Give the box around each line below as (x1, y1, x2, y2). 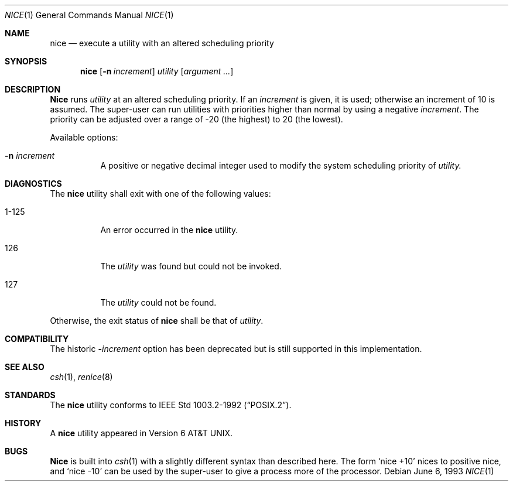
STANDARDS (5, 390, 56, 400)
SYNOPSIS (5, 56, 47, 66)
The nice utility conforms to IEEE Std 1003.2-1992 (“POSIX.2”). (50, 400, 292, 410)
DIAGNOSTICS (5, 179, 62, 189)
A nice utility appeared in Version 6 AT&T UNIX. (50, 428, 233, 438)
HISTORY (5, 418, 42, 428)
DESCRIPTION (5, 84, 61, 94)
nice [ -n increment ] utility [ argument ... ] (80, 66, 234, 76)
